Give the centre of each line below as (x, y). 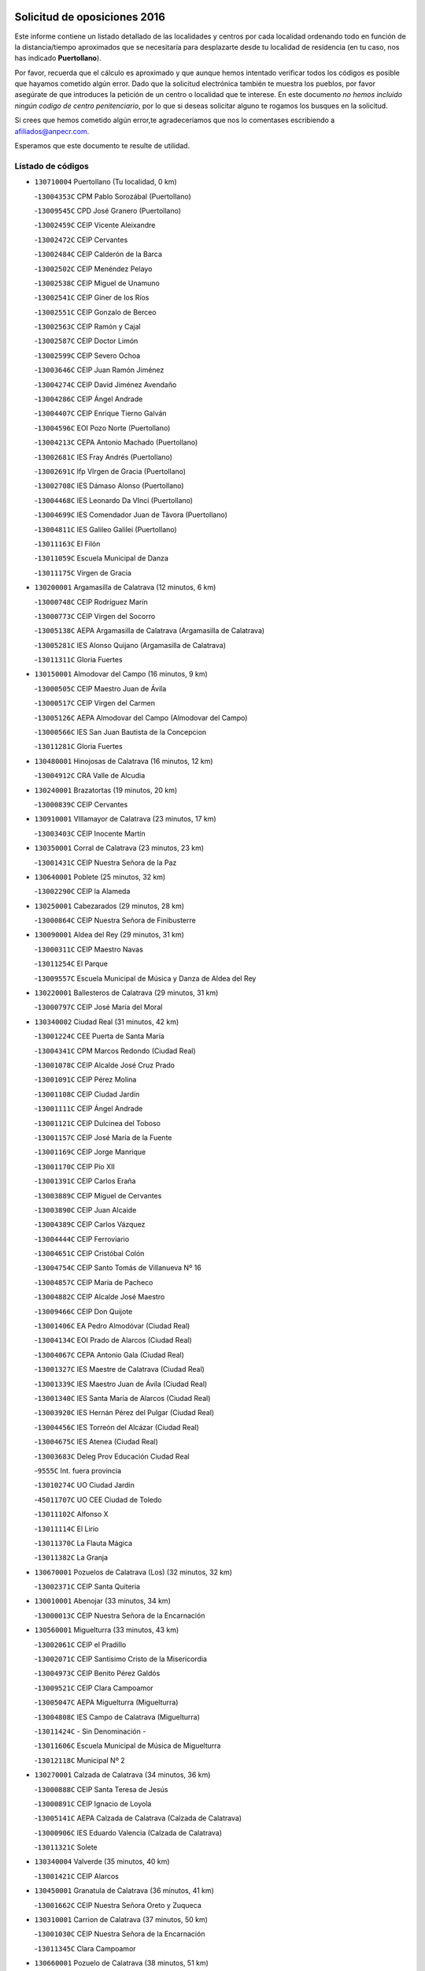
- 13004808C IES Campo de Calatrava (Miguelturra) (117, 1717)
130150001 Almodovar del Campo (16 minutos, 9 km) (121, 674)
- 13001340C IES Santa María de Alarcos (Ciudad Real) (122, 1398)
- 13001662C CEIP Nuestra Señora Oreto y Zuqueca (118, 1905)
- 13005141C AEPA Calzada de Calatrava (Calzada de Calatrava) (138, 1818)
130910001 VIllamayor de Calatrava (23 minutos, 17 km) (125, 819)
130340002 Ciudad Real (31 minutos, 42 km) (107, 1022)
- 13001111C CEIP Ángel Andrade (89, 1108)
